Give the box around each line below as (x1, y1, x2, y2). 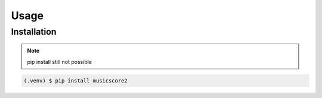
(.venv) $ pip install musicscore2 (23, 77, 128, 84)
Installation (11, 26, 57, 37)
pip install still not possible (27, 58, 92, 65)
